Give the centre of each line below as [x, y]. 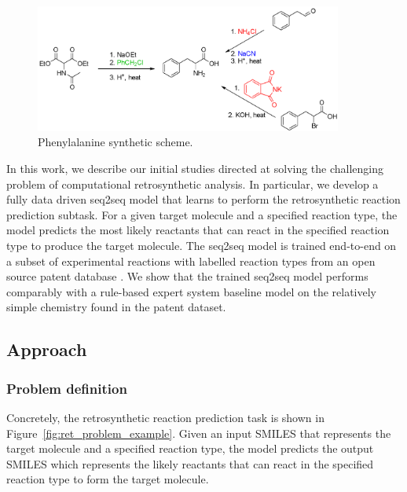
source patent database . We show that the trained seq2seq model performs [187, 276]
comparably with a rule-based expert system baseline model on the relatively [192, 291]
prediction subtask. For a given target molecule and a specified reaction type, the [202, 214]
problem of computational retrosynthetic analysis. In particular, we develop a [192, 184]
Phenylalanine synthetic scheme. [115, 142]
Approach [47, 349]
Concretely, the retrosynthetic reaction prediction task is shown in [165, 418]
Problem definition [67, 388]
